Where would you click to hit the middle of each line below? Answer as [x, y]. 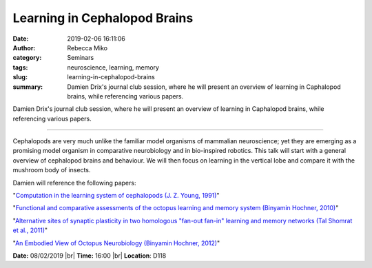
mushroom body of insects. [52, 170]
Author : [24, 48]
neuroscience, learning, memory [113, 67]
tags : [20, 67]
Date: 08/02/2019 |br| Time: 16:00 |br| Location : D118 [90, 256]
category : [27, 58]
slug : [20, 77]
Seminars [81, 58]
